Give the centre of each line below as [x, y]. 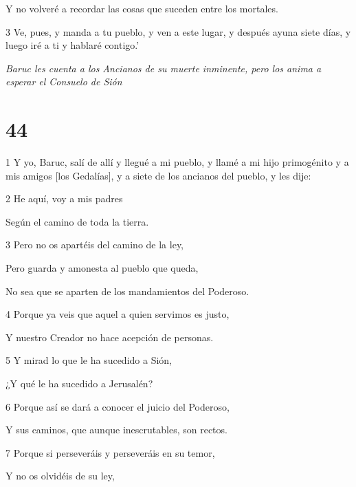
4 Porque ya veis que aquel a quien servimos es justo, [118, 314]
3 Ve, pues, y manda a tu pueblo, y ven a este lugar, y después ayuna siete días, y [178, 31]
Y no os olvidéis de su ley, [60, 476]
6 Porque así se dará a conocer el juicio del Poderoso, [118, 406]
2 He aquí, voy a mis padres [64, 198]
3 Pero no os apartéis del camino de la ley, [95, 245]
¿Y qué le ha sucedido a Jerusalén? [79, 383]
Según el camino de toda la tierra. [77, 221]
